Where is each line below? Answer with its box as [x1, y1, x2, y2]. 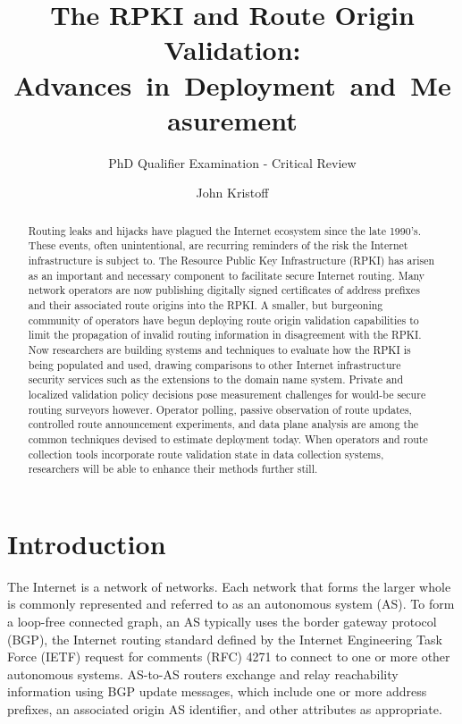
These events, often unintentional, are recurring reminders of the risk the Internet [28, 238, 408, 253]
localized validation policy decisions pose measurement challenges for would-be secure [28, 386, 426, 401]
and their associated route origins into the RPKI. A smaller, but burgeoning [28, 297, 383, 312]
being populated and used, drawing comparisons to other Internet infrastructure [28, 357, 401, 372]
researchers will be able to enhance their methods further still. [28, 461, 318, 476]
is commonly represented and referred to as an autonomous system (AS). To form [7, 594, 455, 613]
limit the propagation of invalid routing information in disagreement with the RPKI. [28, 327, 422, 342]
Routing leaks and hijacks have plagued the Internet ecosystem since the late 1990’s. [28, 223, 421, 238]
